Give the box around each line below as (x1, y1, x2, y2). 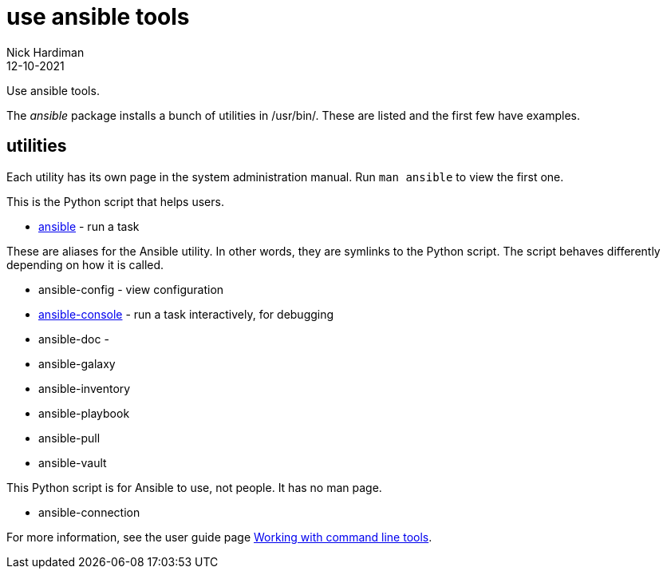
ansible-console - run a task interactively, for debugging (38, 307, 334, 321)
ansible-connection (38, 505, 140, 519)
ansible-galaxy (38, 356, 116, 371)
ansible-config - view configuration (38, 282, 224, 296)
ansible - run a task (38, 219, 140, 233)
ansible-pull (38, 430, 101, 445)
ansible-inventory (38, 381, 131, 395)
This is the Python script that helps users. (6, 194, 224, 208)
